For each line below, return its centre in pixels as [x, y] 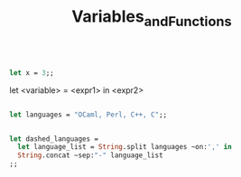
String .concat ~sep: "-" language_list [91, 155]
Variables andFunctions [152, 18]
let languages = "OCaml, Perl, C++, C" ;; [88, 115]
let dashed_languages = [54, 139]
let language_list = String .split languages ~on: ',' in [125, 147]
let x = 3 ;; [32, 73]
